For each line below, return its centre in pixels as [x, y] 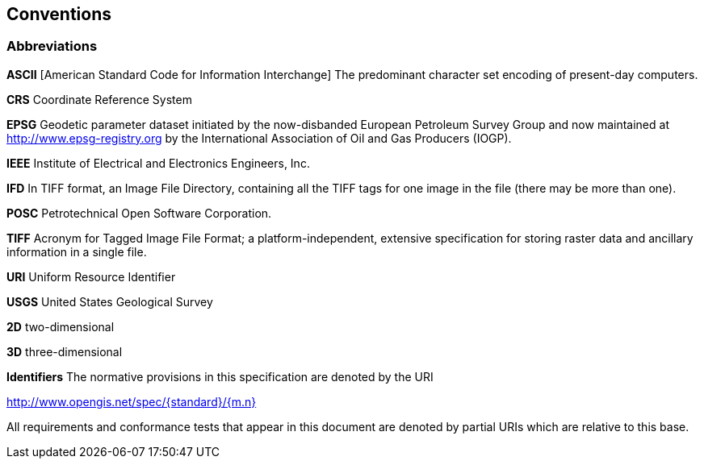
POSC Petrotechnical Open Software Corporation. [139, 213]
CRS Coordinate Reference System [99, 99]
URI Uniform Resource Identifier [91, 276]
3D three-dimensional [65, 351]
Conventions [59, 14]
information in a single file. [77, 251]
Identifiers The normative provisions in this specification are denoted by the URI [220, 376]
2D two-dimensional [61, 326]
